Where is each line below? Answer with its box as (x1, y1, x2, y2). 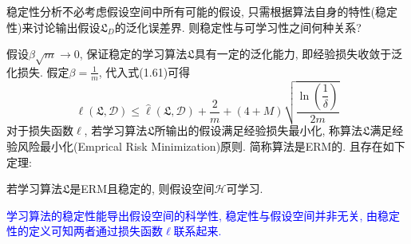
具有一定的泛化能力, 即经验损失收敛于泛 (194, 45, 403, 62)
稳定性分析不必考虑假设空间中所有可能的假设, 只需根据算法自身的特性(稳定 (6, 3, 397, 19)
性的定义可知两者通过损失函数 (6, 222, 163, 239)
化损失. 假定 (6, 63, 69, 80)
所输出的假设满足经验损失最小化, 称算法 (154, 122, 363, 139)
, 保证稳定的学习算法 (79, 45, 188, 62)
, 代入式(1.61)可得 (98, 63, 191, 80)
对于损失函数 (6, 122, 73, 139)
